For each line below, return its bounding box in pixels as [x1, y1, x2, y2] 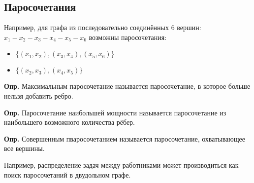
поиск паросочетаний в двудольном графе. [4, 169, 131, 180]
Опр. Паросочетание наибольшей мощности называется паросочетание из [4, 107, 226, 117]
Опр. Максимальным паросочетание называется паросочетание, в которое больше [4, 81, 251, 91]
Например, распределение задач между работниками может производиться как [4, 159, 239, 170]
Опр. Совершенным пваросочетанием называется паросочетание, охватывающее [4, 133, 245, 144]
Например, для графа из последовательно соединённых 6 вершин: [4, 22, 201, 33]
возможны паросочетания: [89, 32, 167, 42]
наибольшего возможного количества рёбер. [4, 117, 135, 127]
